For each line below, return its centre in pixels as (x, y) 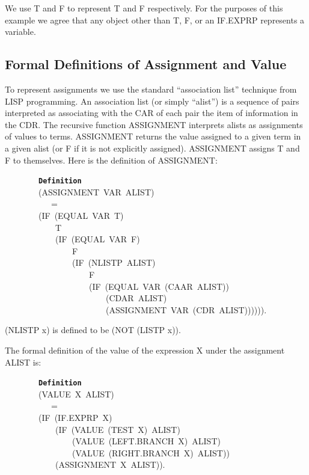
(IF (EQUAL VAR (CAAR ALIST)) (159, 286)
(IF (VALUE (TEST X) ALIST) (118, 429)
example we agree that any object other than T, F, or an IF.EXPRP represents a (155, 20)
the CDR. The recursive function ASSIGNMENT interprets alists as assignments (154, 124)
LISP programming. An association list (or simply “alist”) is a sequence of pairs (152, 101)
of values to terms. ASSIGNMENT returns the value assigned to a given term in (153, 136)
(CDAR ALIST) (136, 298)
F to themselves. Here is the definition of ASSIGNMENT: (111, 160)
